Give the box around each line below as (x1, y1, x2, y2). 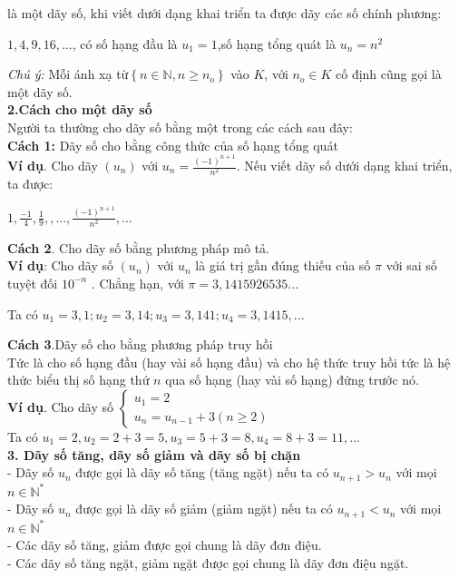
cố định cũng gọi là (336, 64, 442, 83)
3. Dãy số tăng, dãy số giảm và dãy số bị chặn (7, 445, 301, 464)
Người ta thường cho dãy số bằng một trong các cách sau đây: (7, 117, 353, 136)
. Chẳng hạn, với (91, 273, 184, 292)
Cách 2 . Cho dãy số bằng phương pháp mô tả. (7, 238, 269, 257)
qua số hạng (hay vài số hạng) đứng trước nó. (165, 370, 420, 389)
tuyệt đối (7, 273, 58, 292)
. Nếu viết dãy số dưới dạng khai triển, (236, 156, 453, 175)
